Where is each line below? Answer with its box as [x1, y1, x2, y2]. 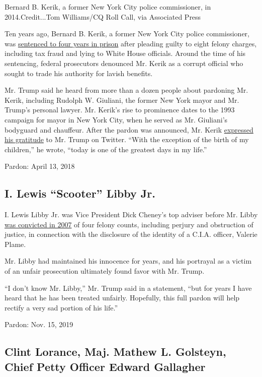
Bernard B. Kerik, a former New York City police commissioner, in [5, 2, 211, 12]
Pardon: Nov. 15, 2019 [5, 319, 73, 330]
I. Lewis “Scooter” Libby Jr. [5, 185, 155, 201]
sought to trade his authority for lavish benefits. [5, 68, 153, 78]
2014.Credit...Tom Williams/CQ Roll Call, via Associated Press [5, 11, 201, 22]
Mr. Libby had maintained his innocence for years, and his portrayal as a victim [5, 256, 252, 266]
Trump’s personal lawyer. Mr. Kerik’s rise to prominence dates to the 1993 [5, 104, 235, 115]
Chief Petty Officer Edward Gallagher [5, 358, 206, 374]
